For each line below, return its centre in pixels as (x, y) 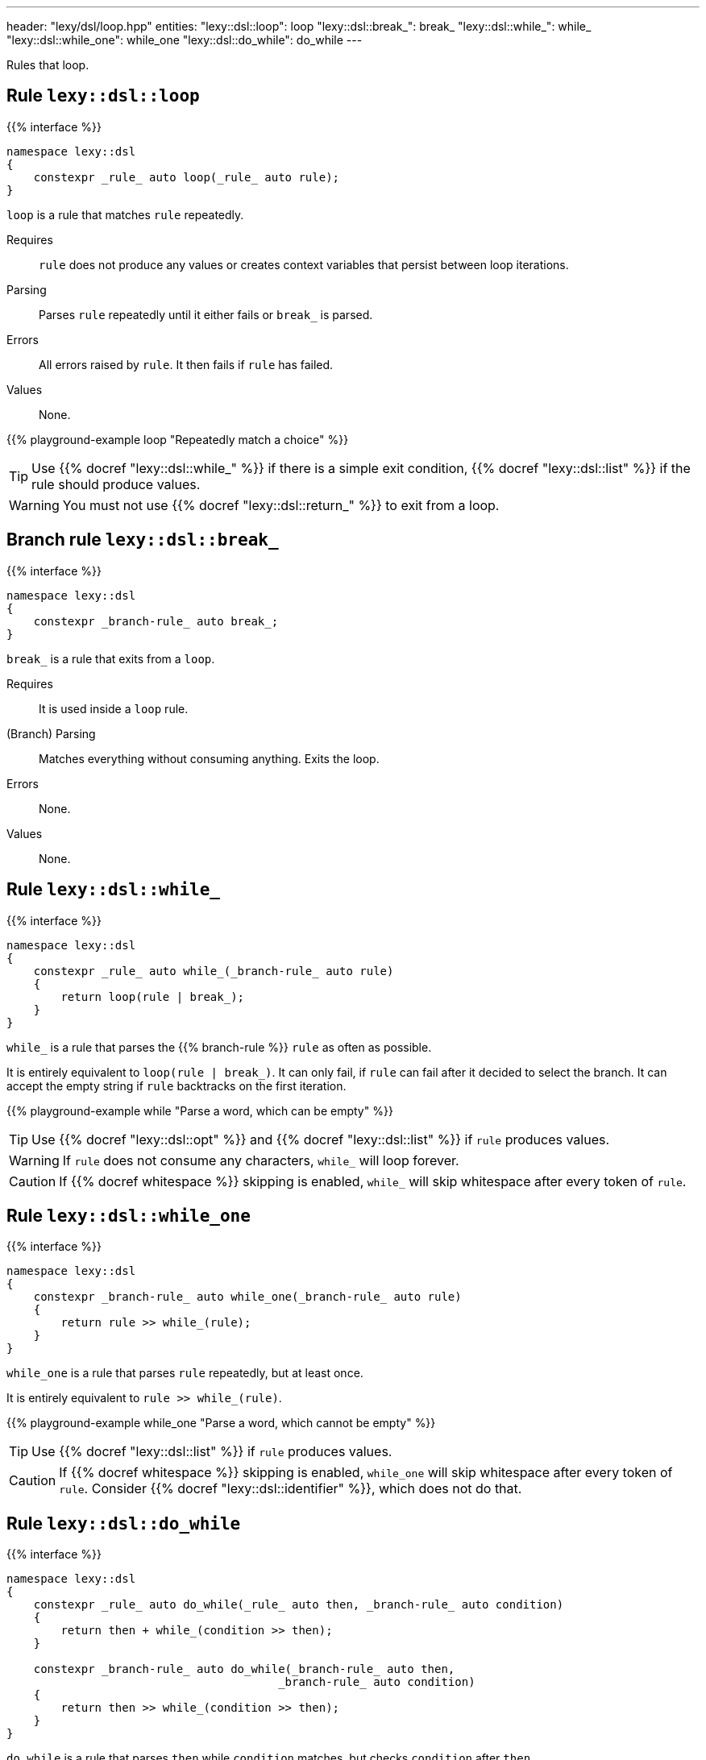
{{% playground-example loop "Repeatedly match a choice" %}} (178, 439)
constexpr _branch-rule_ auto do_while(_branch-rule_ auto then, (244, 1669)
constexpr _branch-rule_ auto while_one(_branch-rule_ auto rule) (247, 1297)
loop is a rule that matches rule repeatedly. (125, 214)
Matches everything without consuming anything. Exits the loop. (209, 758)
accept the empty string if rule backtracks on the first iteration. (176, 1085)
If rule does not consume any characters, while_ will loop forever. (261, 1160)
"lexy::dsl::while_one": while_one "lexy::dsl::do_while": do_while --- (185, 40)
